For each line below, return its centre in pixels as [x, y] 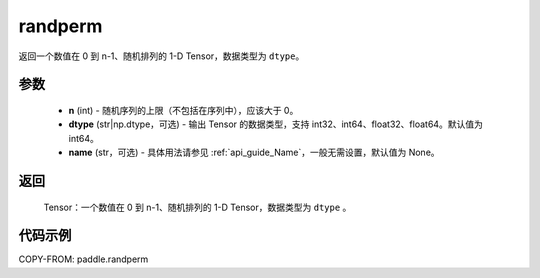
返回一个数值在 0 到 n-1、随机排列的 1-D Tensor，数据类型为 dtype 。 [161, 56]
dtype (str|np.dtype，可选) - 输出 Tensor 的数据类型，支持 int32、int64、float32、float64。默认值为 [276, 124]
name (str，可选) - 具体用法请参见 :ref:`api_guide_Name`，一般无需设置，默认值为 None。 [254, 152]
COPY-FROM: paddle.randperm [83, 259]
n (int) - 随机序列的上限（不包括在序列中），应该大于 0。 [183, 110]
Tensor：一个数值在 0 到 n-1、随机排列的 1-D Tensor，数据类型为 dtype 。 [197, 207]
